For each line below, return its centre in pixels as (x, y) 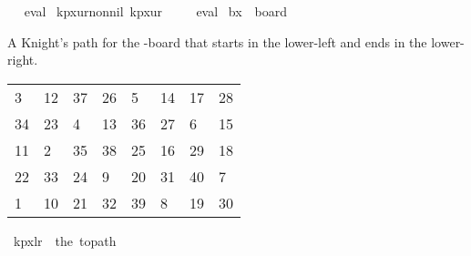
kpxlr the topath (65, 240)
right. (23, 60)
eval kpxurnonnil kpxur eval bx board (156, 11)
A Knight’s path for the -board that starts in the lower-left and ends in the (217, 41)
